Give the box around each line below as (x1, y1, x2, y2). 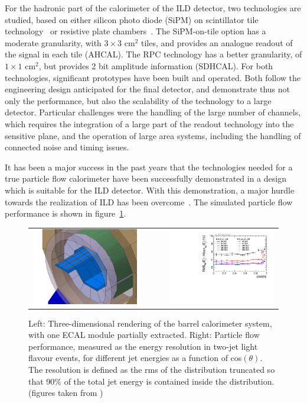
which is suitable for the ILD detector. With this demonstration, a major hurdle (5, 183, 295, 196)
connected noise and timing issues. (5, 141, 129, 153)
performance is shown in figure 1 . (5, 207, 126, 220)
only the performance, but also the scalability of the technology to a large (5, 94, 272, 107)
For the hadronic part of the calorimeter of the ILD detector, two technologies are (5, 2, 301, 14)
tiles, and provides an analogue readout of (141, 36, 293, 49)
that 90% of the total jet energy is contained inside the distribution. (28, 375, 275, 387)
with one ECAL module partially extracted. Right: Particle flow (28, 328, 260, 341)
